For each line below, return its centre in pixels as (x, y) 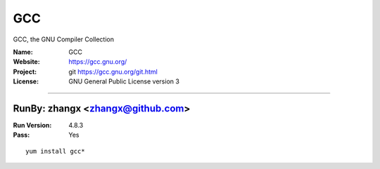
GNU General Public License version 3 (124, 81)
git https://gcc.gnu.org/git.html (113, 72)
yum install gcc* (55, 151)
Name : (23, 52)
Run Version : (32, 126)
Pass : (21, 135)
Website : (26, 62)
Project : (25, 72)
